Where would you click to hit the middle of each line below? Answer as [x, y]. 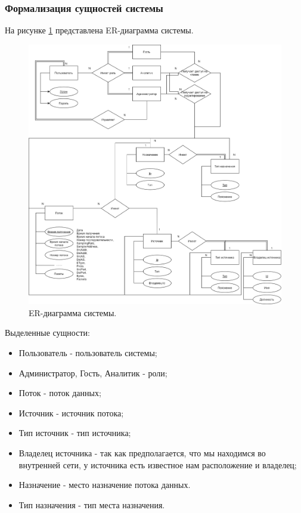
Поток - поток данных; [60, 393]
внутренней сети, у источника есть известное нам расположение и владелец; [158, 464]
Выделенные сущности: [47, 333]
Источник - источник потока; [71, 412]
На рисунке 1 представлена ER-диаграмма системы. [99, 30]
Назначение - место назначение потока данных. [105, 485]
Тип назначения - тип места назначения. [92, 504]
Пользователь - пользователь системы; [88, 353]
